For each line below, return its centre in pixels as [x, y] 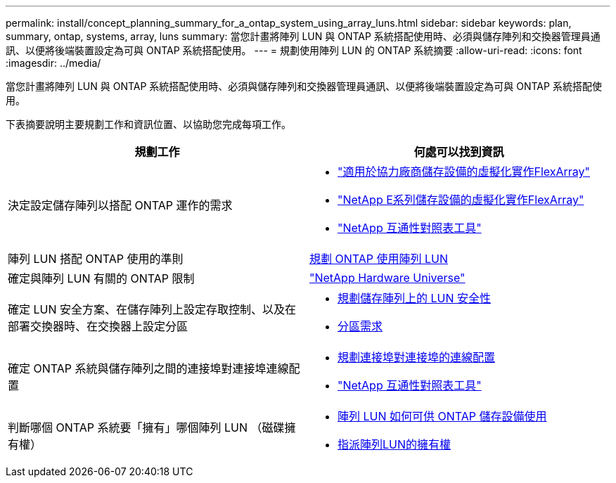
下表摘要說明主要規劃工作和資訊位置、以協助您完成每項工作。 [148, 124]
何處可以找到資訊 [459, 152]
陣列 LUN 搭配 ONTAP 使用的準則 [96, 259]
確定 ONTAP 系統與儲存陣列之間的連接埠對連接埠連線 [148, 368]
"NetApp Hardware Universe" [387, 278]
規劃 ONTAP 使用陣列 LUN [379, 259]
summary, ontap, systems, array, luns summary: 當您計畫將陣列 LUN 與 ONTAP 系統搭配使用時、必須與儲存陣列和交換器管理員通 [303, 36]
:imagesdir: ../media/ [53, 63]
